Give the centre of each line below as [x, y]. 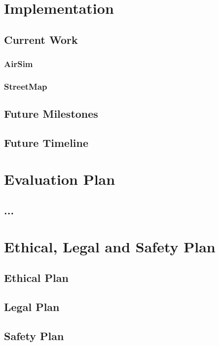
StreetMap [26, 86]
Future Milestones [51, 114]
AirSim [18, 64]
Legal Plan [32, 307]
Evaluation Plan [60, 179]
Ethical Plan [36, 278]
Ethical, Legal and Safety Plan [110, 246]
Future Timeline [46, 143]
